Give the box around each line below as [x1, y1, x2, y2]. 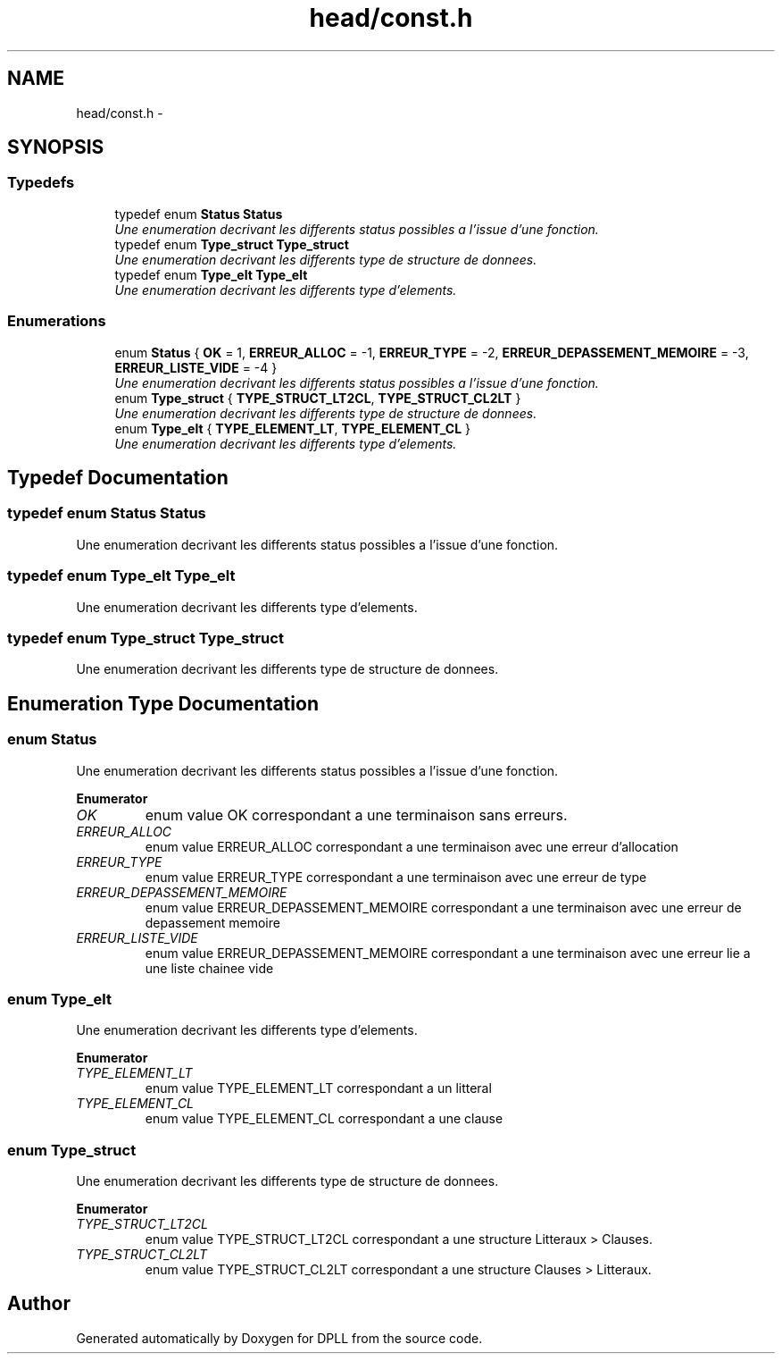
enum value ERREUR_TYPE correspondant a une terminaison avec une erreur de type [145, 869, 647, 885]
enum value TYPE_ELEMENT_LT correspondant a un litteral [145, 1080, 492, 1096]
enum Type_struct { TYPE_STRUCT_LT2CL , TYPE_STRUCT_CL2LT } [114, 390, 521, 406]
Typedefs [7, 173, 75, 192]
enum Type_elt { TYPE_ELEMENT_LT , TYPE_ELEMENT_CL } [114, 420, 470, 436]
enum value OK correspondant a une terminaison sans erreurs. [145, 805, 568, 824]
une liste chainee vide [145, 960, 274, 976]
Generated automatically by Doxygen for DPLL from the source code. [76, 1330, 483, 1346]
